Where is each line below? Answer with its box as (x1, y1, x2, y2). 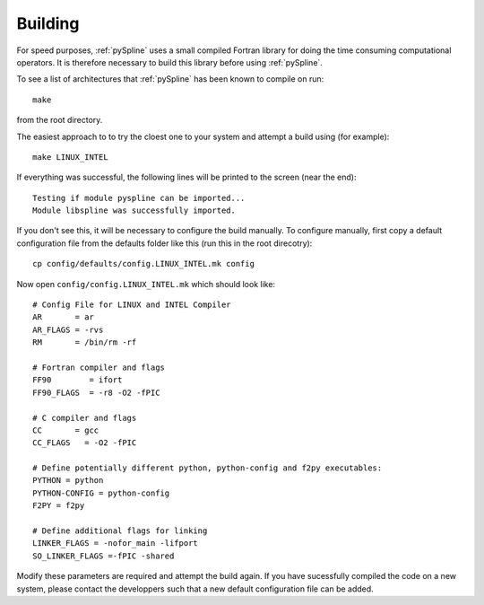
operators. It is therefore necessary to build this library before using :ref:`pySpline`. (16, 57, 323, 67)
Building (16, 13, 80, 33)
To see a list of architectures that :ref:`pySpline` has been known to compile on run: (16, 74, 324, 84)
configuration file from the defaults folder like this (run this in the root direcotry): (16, 238, 313, 249)
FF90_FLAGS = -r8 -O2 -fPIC (32, 387, 160, 398)
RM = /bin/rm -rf (32, 338, 137, 347)
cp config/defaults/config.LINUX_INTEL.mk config (32, 259, 255, 269)
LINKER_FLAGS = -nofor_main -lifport (32, 539, 199, 548)
